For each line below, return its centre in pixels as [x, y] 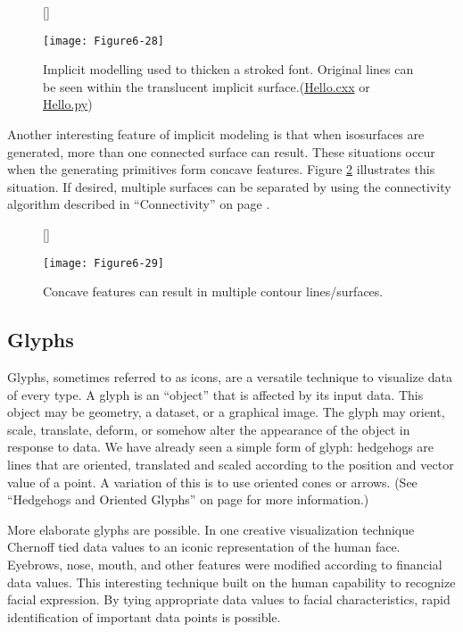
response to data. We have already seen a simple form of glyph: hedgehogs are [221, 447]
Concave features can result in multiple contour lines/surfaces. [213, 291]
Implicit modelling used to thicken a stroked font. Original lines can [228, 69]
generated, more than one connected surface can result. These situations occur [221, 151]
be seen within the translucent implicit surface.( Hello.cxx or [207, 86]
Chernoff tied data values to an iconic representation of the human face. [204, 547]
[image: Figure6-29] [104, 263]
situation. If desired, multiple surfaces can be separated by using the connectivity [229, 186]
